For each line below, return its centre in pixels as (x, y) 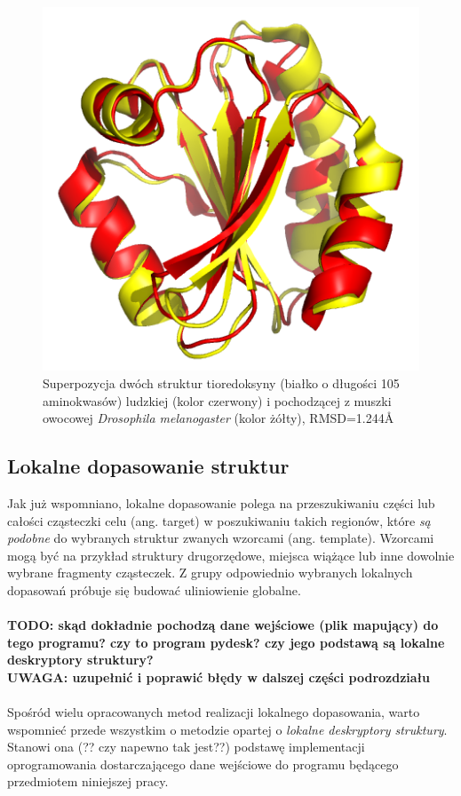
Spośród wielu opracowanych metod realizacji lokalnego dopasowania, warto (214, 712)
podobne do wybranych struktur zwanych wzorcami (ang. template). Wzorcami (221, 538)
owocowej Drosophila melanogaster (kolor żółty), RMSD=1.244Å (219, 418)
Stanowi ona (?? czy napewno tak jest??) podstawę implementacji (186, 747)
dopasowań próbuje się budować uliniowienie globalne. (154, 589)
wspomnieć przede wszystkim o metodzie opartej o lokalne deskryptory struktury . (227, 729)
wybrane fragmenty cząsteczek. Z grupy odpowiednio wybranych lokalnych (210, 573)
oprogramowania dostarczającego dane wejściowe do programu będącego (203, 764)
